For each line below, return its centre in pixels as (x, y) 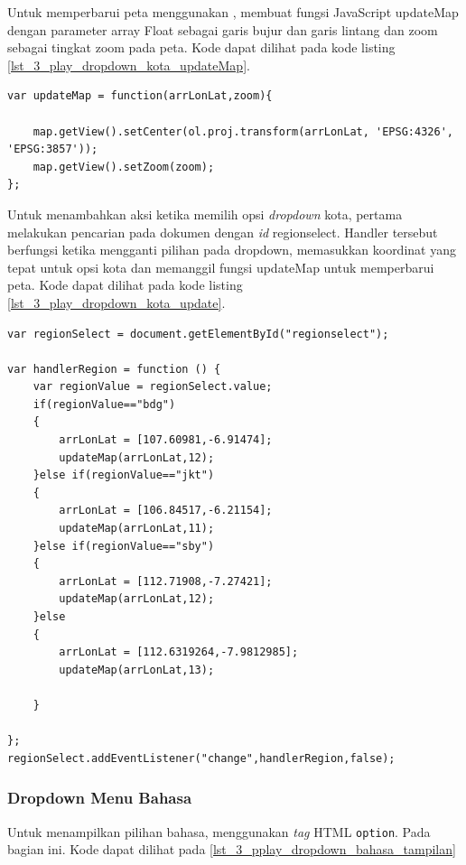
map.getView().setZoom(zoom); (124, 167)
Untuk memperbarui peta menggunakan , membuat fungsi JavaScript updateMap (233, 12)
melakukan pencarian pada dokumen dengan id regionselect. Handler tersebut (223, 232)
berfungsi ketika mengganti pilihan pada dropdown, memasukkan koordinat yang (232, 250)
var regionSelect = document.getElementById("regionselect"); (198, 334)
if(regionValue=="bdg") (104, 404)
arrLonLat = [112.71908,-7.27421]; (166, 581)
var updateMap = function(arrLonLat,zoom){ (140, 96)
